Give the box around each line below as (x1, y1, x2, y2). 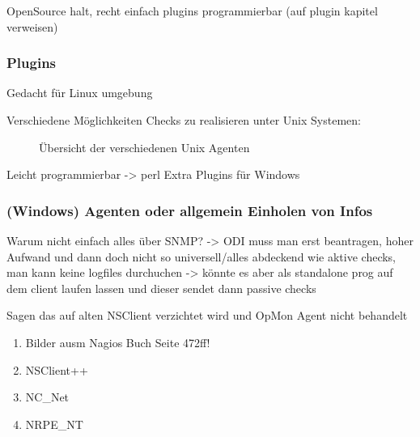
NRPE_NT (25, 415, 83, 432)
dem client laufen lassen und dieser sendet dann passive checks (6, 279, 316, 296)
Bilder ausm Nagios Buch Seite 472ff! (25, 333, 210, 350)
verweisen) (6, 18, 58, 35)
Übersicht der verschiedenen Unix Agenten (39, 138, 250, 155)
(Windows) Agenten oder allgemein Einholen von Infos (6, 200, 373, 220)
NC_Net (25, 388, 70, 405)
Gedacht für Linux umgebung (6, 84, 153, 101)
